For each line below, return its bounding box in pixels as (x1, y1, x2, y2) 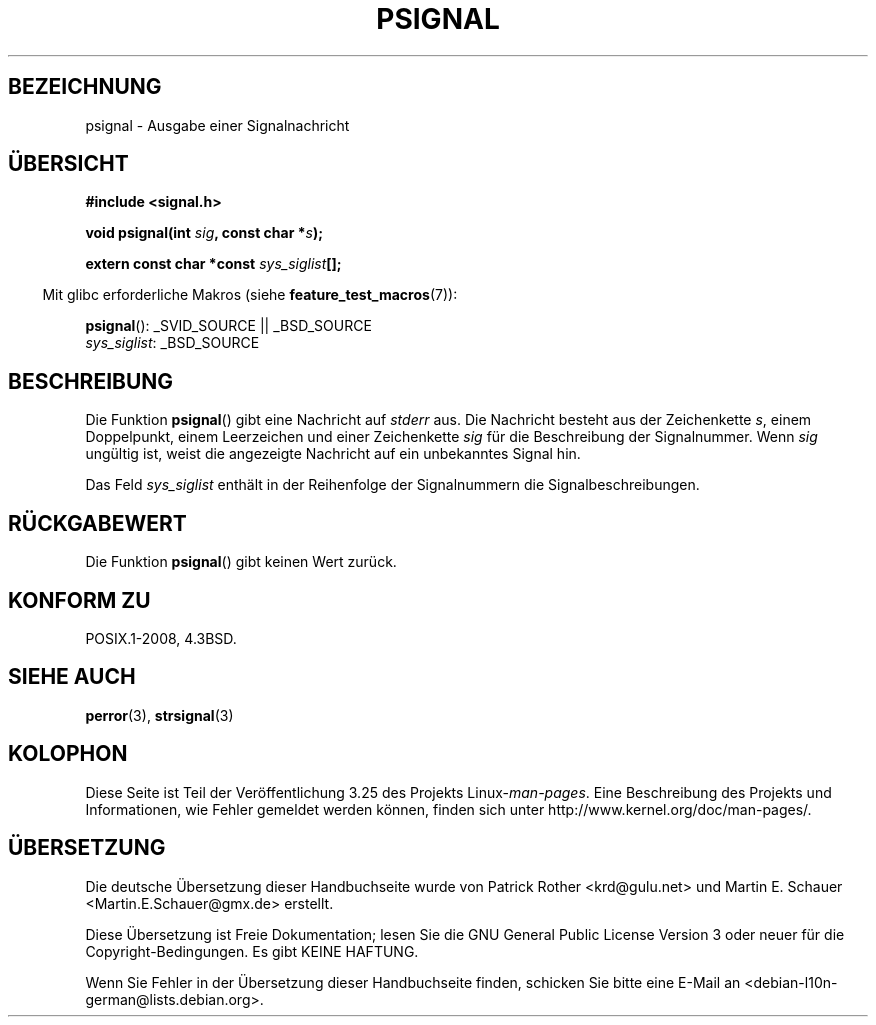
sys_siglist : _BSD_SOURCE (85, 334, 260, 352)
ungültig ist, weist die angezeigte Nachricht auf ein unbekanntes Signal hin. (85, 445, 581, 463)
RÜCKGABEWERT (8, 510, 187, 536)
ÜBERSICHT (8, 151, 129, 177)
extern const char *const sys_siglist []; (85, 255, 342, 273)
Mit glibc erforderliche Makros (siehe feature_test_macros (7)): (42, 286, 458, 304)
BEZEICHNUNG (8, 74, 162, 100)
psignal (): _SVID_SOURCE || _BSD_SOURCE (85, 317, 372, 335)
